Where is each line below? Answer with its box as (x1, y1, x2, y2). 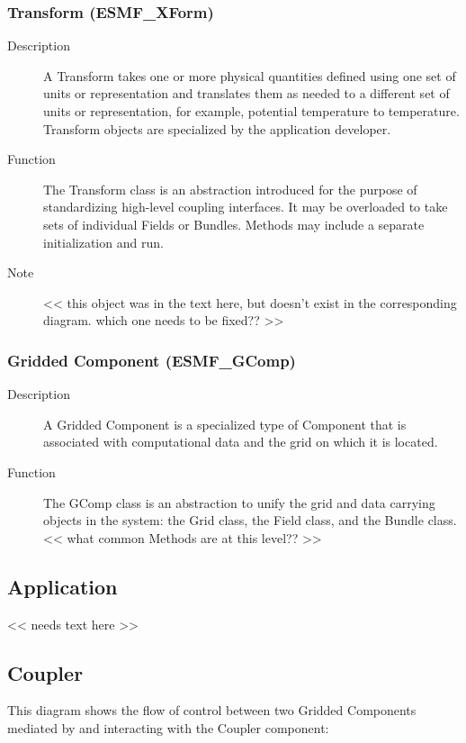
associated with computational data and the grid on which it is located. (43, 432, 438, 451)
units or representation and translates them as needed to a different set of (43, 84, 450, 103)
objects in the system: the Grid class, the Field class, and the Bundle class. (43, 511, 457, 530)
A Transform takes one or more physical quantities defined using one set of (43, 66, 456, 85)
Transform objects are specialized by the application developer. (43, 119, 391, 138)
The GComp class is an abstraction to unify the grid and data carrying (43, 493, 435, 512)
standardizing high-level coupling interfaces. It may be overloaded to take (43, 197, 448, 216)
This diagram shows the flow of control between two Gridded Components (7, 701, 417, 720)
